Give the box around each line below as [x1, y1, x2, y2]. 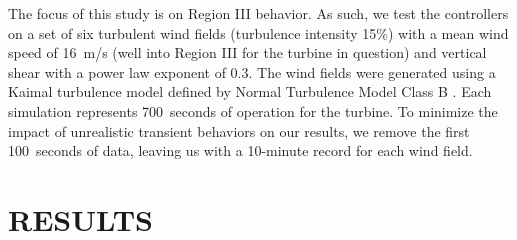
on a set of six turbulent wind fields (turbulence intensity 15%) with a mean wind [8, 22, 509, 43]
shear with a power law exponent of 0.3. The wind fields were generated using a [8, 61, 496, 82]
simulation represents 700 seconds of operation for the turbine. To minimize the [8, 100, 498, 121]
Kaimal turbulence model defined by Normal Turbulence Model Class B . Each [8, 81, 492, 102]
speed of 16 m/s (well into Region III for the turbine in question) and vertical [8, 42, 487, 63]
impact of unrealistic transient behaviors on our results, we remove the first [8, 120, 470, 141]
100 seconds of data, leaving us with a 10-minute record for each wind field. [8, 140, 473, 161]
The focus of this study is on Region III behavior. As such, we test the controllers [8, 3, 509, 23]
